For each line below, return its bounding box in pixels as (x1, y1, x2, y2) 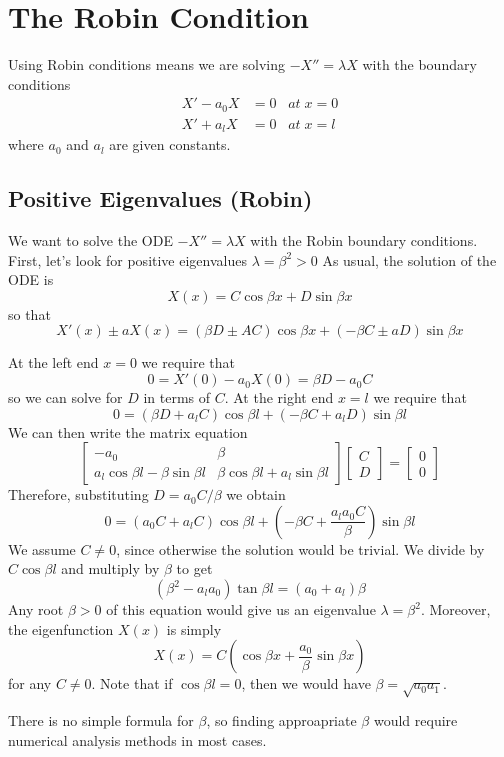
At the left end (8, 352, 99, 373)
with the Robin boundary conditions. (250, 230, 478, 251)
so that (8, 303, 51, 324)
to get (176, 558, 213, 579)
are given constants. (109, 134, 231, 155)
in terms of (143, 387, 211, 408)
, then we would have (241, 673, 371, 694)
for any (8, 673, 52, 694)
